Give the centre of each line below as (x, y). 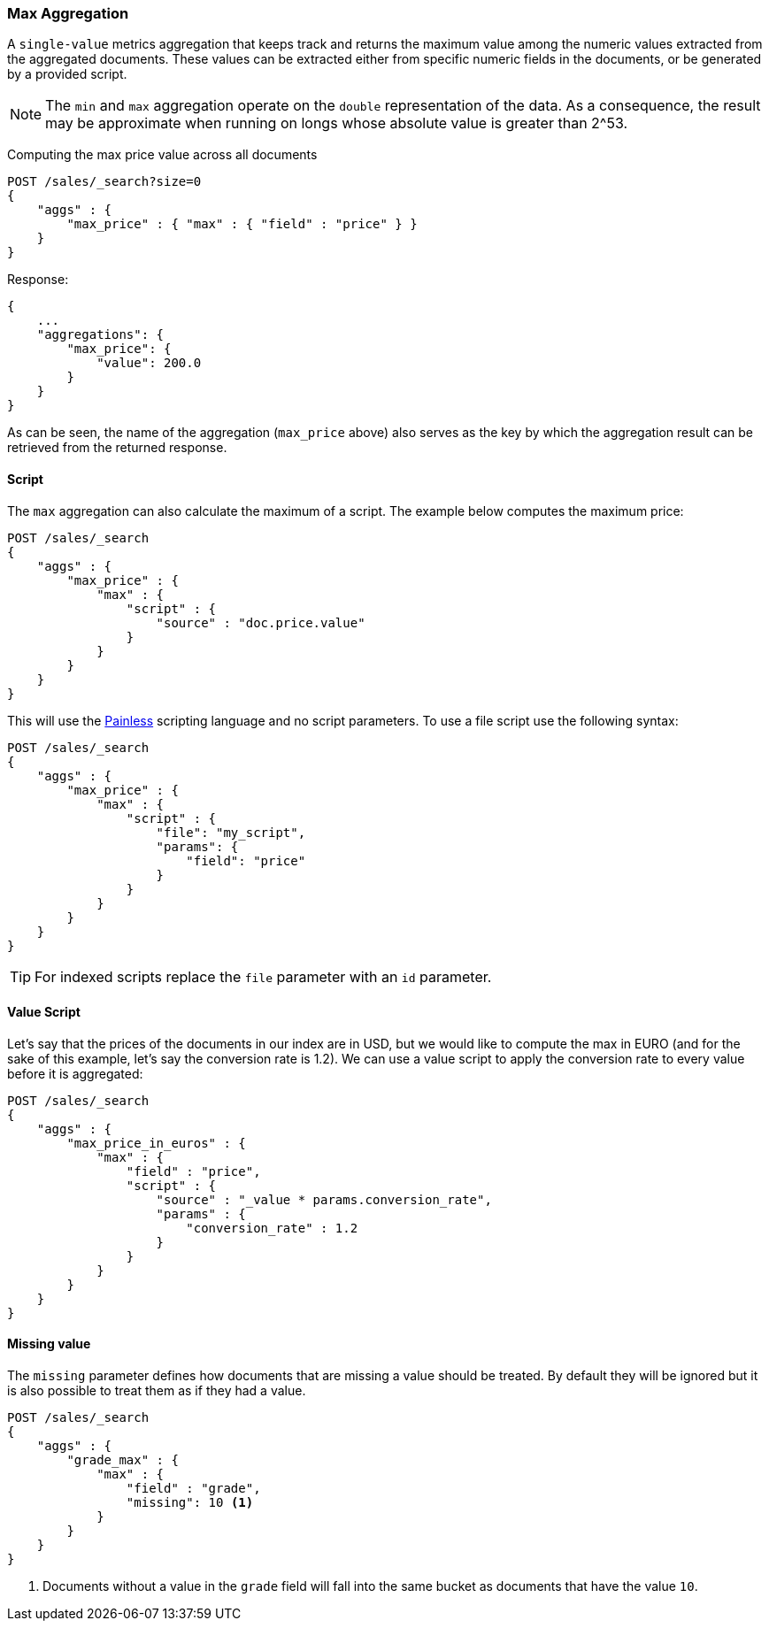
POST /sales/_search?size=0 (104, 182)
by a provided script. (67, 74)
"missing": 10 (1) (190, 1503)
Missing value (49, 1344)
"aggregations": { (100, 335)
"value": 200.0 (149, 363)
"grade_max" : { (123, 1460)
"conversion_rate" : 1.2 (272, 1228)
